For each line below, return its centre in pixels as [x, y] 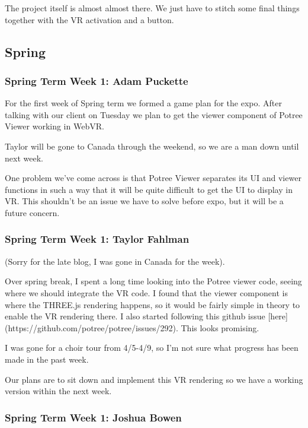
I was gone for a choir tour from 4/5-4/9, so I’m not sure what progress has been [152, 348]
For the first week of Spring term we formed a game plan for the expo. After [143, 103]
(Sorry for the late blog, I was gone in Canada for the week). [115, 261]
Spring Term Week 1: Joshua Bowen [93, 417]
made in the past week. [47, 359]
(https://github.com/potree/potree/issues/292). [92, 327]
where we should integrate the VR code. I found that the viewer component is [146, 292]
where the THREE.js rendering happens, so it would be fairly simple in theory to [153, 304]
